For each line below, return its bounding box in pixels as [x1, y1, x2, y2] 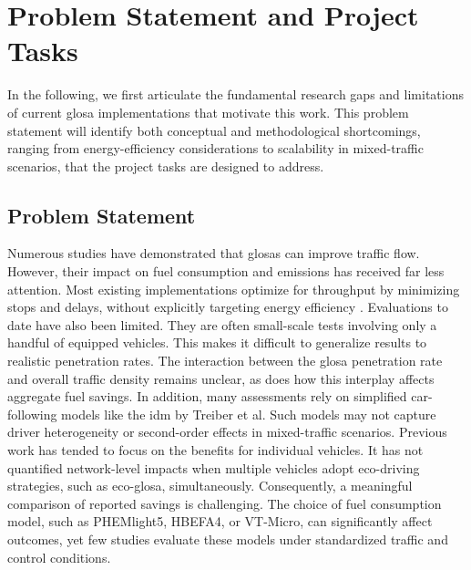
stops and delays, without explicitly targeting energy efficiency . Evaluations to [7, 297, 448, 316]
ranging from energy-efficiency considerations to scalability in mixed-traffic [7, 139, 424, 158]
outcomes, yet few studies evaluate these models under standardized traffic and [7, 529, 448, 548]
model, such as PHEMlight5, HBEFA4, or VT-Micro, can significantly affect [7, 512, 433, 531]
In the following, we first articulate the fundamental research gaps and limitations [7, 85, 464, 104]
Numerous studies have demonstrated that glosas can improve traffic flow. [7, 244, 420, 263]
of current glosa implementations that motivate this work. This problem [7, 102, 409, 121]
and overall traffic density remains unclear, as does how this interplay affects [7, 368, 435, 388]
